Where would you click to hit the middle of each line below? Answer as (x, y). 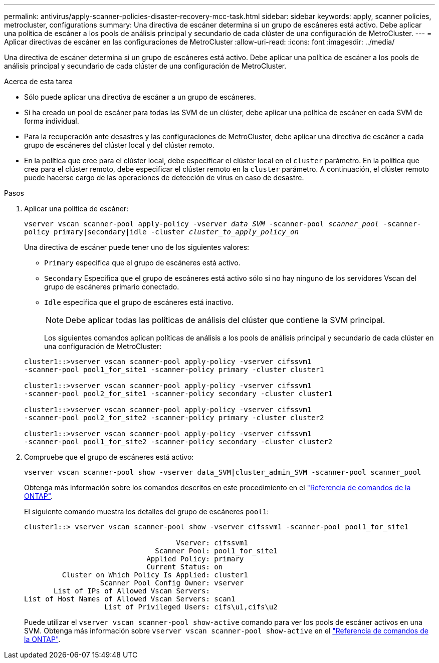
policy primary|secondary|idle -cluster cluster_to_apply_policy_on (161, 232)
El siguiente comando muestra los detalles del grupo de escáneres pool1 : (147, 512)
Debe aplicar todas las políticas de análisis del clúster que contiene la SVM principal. (226, 320)
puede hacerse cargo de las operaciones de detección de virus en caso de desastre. (164, 178)
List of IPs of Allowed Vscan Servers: (132, 591)
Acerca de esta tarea (39, 81)
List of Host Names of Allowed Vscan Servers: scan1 (130, 599)
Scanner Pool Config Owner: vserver (172, 583)
